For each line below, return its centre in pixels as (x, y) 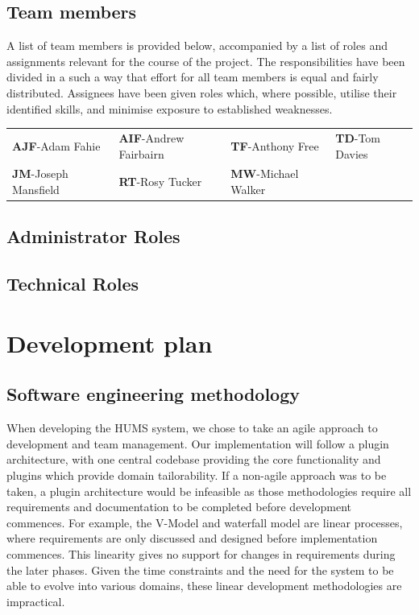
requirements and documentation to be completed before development (179, 507)
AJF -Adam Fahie (56, 145)
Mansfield (36, 189)
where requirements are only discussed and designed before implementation (192, 538)
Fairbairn (141, 153)
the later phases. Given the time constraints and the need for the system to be (200, 570)
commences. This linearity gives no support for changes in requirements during (201, 553)
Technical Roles (73, 284)
